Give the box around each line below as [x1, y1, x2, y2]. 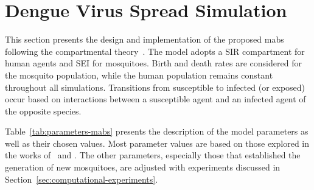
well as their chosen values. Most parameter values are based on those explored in [5, 136, 310, 149]
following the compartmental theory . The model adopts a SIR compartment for [5, 44, 305, 57]
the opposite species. [5, 104, 82, 117]
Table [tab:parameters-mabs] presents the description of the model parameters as [5, 125, 309, 138]
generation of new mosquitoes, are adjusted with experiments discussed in [5, 161, 281, 174]
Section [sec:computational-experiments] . [5, 172, 158, 185]
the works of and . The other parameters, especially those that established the [5, 149, 301, 161]
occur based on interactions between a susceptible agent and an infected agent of [5, 93, 306, 105]
